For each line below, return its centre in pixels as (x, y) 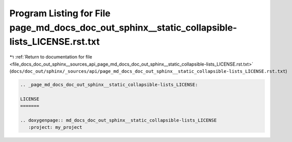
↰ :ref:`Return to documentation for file (51, 57)
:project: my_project (55, 127)
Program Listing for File (60, 13)
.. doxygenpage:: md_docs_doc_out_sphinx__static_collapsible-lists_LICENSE (118, 120)
